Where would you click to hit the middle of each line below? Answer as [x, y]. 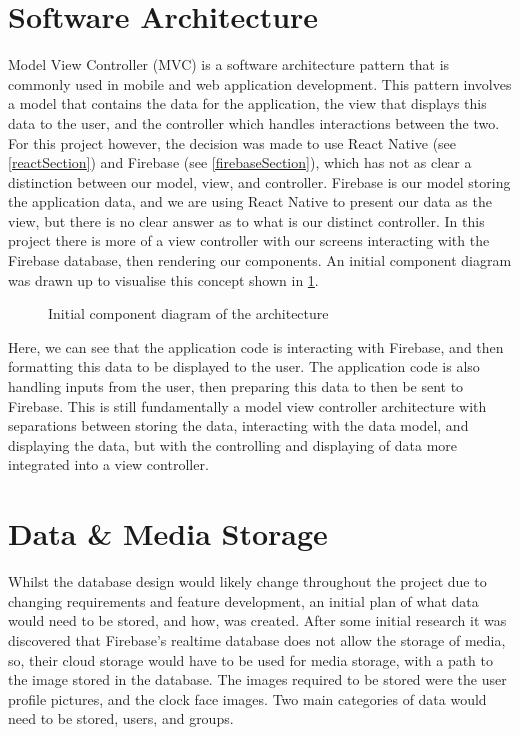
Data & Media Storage [168, 533]
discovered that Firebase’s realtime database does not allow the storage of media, [257, 639]
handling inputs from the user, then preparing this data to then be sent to [236, 386]
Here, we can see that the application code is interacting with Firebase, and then [256, 346]
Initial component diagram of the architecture [188, 313]
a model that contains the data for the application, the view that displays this [247, 103]
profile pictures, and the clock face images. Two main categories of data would [247, 698]
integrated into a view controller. [108, 464]
